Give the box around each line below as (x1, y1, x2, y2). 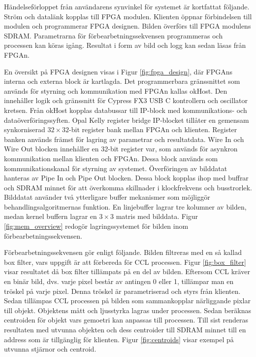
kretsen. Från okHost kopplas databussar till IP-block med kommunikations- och (4, 105, 247, 115)
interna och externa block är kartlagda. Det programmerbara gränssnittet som (4, 76, 240, 86)
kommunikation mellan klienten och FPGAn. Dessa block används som (4, 153, 218, 163)
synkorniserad (4, 124, 45, 135)
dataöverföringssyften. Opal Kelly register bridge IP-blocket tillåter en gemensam (4, 114, 249, 125)
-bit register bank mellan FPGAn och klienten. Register (69, 124, 237, 135)
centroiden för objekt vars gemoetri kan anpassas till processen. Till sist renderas (4, 315, 249, 325)
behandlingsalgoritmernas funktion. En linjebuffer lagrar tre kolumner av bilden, (4, 201, 247, 212)
